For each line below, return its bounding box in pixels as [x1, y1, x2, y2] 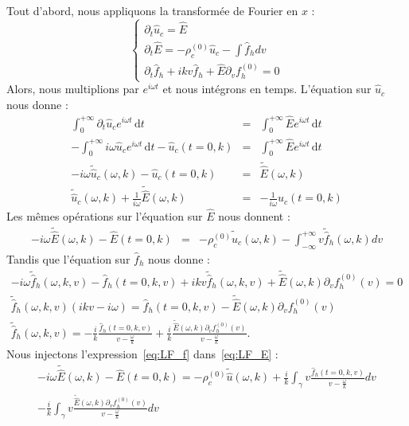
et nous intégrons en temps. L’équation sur [162, 80, 372, 97]
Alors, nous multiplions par [6, 80, 139, 97]
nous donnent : [218, 207, 290, 224]
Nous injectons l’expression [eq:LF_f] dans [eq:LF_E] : [6, 346, 279, 362]
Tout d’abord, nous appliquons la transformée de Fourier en [6, 2, 298, 18]
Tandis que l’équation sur [6, 250, 130, 267]
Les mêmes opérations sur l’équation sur [6, 207, 203, 224]
